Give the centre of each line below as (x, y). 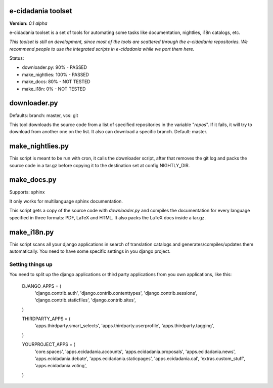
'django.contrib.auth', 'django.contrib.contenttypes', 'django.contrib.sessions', (116, 293)
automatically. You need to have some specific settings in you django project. (90, 251)
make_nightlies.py (39, 146)
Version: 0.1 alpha (28, 23)
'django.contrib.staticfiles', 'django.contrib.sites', (85, 300)
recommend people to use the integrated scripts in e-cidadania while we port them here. (102, 49)
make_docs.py (33, 180)
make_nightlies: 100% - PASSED (56, 74)
